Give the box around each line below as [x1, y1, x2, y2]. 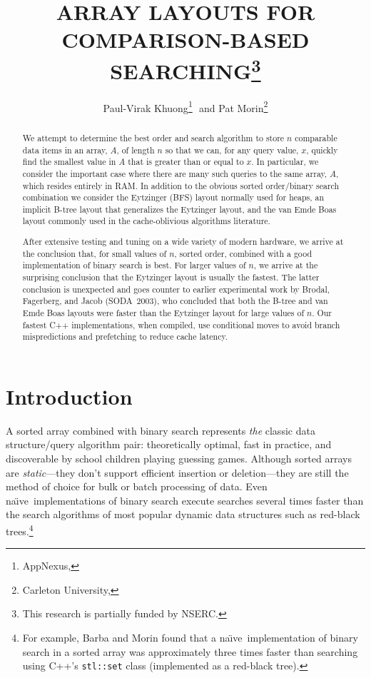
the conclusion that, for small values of [22, 247, 167, 259]
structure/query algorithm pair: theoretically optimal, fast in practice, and [6, 437, 332, 452]
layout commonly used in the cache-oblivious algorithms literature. [22, 215, 270, 227]
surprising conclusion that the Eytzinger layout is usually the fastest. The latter [22, 270, 320, 283]
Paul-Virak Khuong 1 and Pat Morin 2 [103, 98, 268, 115]
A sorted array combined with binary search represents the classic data [6, 423, 315, 437]
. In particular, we [251, 156, 319, 168]
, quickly [306, 143, 338, 156]
